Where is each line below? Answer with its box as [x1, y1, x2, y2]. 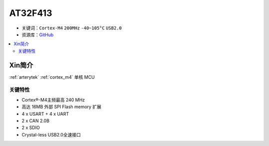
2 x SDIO [21, 125, 40, 131]
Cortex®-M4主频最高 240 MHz [21, 97, 85, 103]
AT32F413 [9, 7, 52, 18]
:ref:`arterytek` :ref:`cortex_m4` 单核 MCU [9, 74, 95, 80]
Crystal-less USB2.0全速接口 [21, 132, 81, 138]
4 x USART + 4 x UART [21, 111, 69, 117]
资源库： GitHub [21, 31, 54, 37]
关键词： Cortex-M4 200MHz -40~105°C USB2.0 [21, 25, 122, 31]
